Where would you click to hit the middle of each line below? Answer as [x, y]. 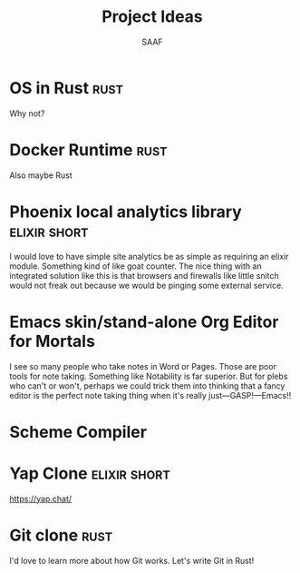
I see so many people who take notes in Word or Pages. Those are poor [143, 366]
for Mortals [52, 341]
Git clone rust [61, 535]
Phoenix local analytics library [126, 212]
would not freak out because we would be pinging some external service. [146, 285]
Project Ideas [152, 17]
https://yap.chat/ [41, 499]
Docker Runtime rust [88, 149]
